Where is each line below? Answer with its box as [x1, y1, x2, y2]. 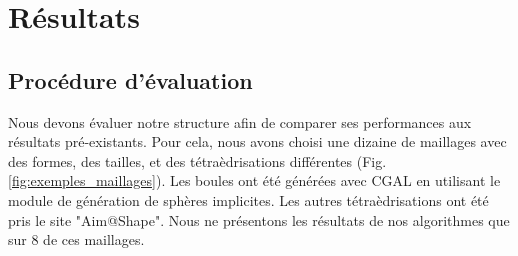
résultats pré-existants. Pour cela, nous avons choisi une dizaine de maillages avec [8, 131, 507, 152]
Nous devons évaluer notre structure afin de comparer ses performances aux [8, 111, 472, 132]
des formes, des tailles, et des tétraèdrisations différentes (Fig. [8, 150, 387, 171]
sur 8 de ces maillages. [8, 229, 145, 250]
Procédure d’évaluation [8, 64, 253, 95]
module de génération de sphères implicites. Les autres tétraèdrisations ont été [8, 189, 489, 210]
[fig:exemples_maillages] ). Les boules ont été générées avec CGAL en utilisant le [8, 170, 501, 191]
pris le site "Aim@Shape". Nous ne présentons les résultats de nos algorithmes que [8, 209, 510, 230]
